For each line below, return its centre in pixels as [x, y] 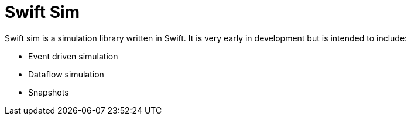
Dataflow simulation [66, 74]
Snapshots [49, 92]
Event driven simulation [73, 56]
